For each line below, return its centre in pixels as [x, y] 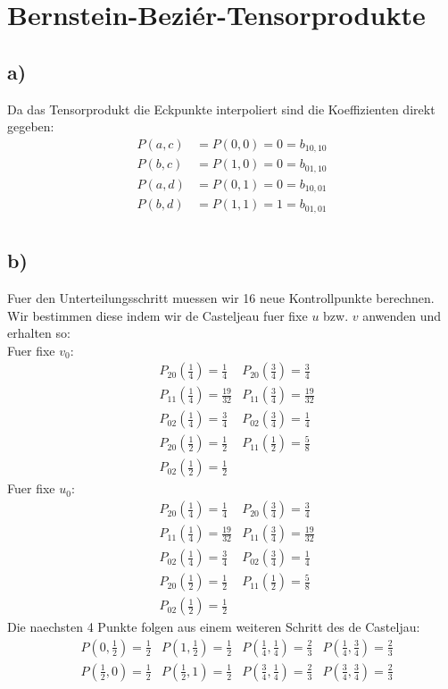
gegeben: [31, 126]
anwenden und [402, 315]
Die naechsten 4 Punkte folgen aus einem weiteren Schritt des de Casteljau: [214, 627]
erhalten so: [39, 333]
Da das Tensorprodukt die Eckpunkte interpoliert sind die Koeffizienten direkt [221, 109]
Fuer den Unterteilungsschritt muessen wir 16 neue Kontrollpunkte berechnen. [221, 297]
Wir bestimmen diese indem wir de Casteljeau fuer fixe [158, 315]
